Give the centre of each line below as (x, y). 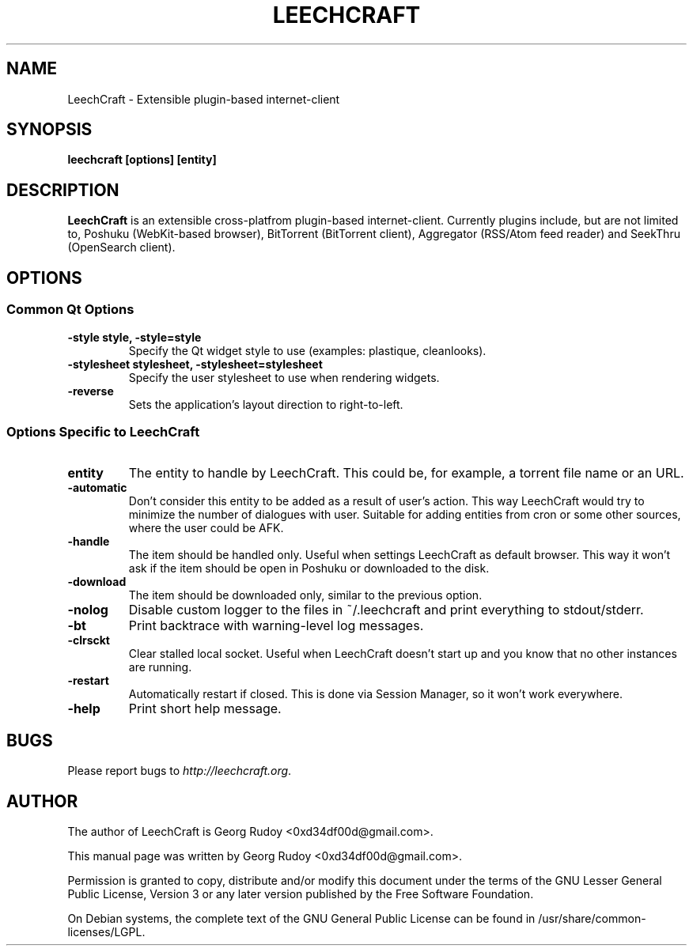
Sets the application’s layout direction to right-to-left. (266, 404)
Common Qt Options (70, 310)
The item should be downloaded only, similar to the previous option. (305, 595)
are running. (160, 667)
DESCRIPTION (63, 190)
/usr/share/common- (592, 918)
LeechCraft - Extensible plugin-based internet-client (204, 99)
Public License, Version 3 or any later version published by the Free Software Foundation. (301, 893)
